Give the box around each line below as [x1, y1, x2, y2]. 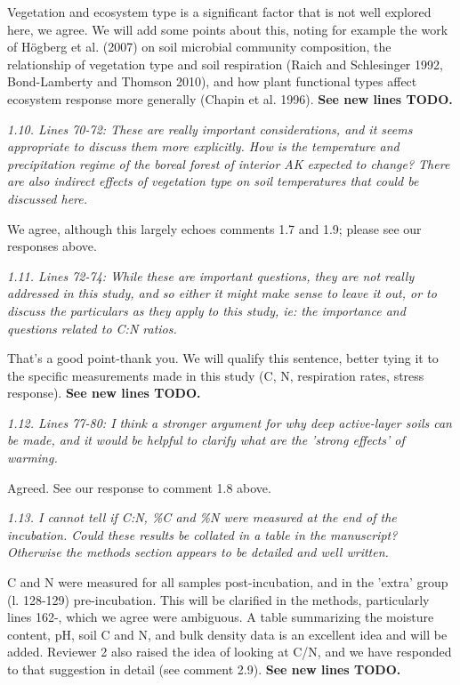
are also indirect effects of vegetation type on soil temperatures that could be [7, 172, 419, 190]
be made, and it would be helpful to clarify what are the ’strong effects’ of [7, 431, 405, 449]
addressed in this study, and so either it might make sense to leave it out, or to [7, 284, 437, 302]
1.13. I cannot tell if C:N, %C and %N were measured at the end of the [7, 508, 397, 527]
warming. [7, 448, 58, 467]
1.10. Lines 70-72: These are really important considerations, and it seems [7, 119, 413, 138]
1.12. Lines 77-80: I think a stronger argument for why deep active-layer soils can [7, 413, 452, 431]
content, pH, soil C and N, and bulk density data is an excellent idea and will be [7, 625, 448, 643]
